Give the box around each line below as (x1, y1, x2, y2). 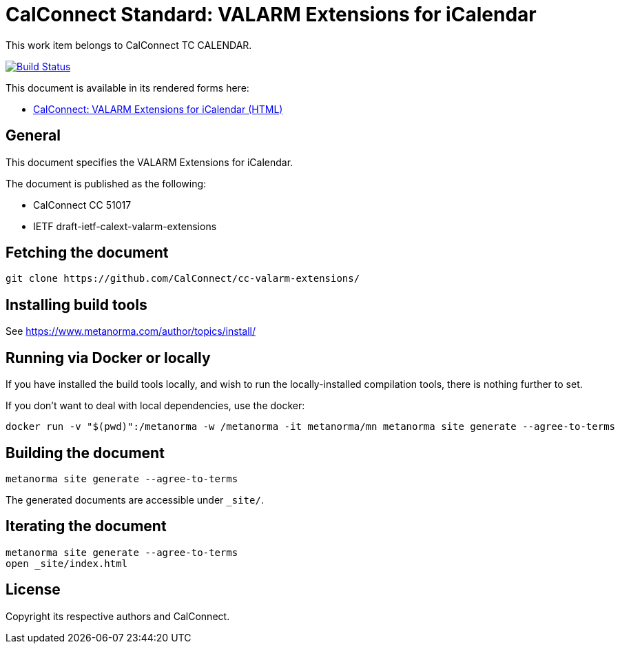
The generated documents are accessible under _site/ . (6, 493, 264, 506)
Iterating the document (6, 517, 167, 535)
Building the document (6, 444, 165, 462)
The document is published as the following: (6, 177, 207, 189)
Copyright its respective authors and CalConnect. (6, 610, 230, 622)
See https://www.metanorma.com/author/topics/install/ (6, 325, 256, 338)
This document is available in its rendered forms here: (6, 81, 249, 94)
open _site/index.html (6, 557, 128, 569)
